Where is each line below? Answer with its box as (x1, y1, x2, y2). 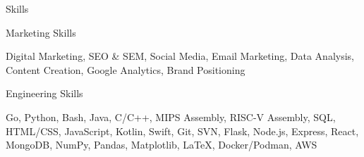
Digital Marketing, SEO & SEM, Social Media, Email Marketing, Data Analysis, (6, 49, 355, 63)
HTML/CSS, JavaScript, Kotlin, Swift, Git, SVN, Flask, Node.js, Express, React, (6, 123, 359, 138)
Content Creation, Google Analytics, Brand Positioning (6, 62, 245, 77)
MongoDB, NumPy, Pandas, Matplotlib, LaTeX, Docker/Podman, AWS (6, 137, 317, 152)
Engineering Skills (6, 86, 83, 101)
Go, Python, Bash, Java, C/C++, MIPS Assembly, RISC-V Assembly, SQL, (6, 109, 336, 124)
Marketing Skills (6, 25, 76, 39)
